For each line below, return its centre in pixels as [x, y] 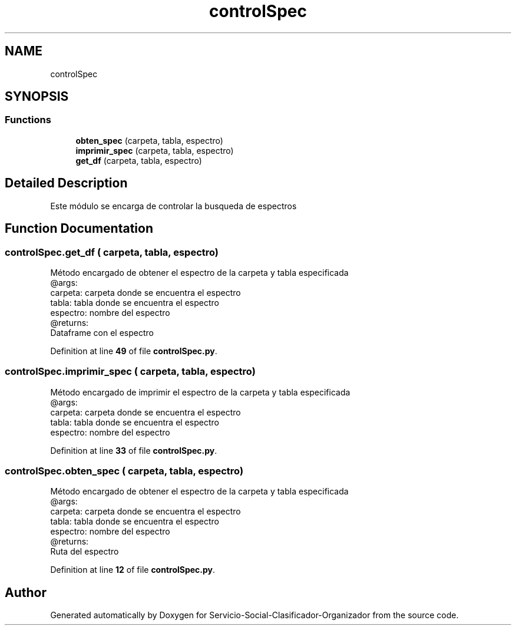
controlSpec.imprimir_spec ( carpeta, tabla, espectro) [130, 372]
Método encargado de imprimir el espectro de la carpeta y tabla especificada [200, 392]
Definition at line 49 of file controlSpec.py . [134, 351]
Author [26, 592]
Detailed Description [66, 183]
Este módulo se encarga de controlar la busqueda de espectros [173, 206]
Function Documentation [79, 229]
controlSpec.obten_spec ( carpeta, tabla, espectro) [124, 471]
